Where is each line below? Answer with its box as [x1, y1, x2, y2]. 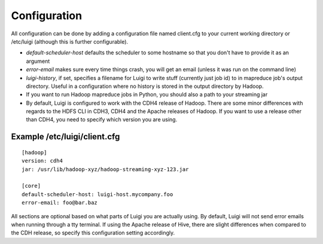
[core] [22, 182, 41, 190]
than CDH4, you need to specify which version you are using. [26, 116, 178, 123]
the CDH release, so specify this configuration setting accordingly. [11, 229, 175, 236]
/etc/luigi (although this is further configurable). [11, 38, 129, 45]
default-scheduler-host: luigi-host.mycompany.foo [22, 191, 173, 197]
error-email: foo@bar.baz [22, 199, 98, 206]
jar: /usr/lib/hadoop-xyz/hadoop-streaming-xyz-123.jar [22, 166, 189, 173]
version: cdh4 [22, 157, 63, 164]
